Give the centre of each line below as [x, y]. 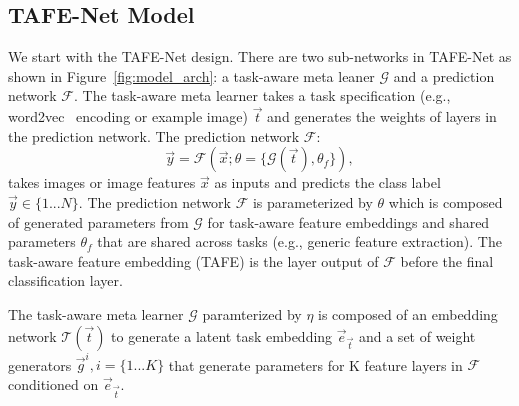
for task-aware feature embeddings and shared [348, 221]
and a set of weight [417, 335]
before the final [447, 260]
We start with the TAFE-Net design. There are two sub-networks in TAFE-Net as [260, 56]
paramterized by [252, 313]
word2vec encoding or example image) [128, 116]
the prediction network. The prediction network [154, 135]
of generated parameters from [98, 221]
